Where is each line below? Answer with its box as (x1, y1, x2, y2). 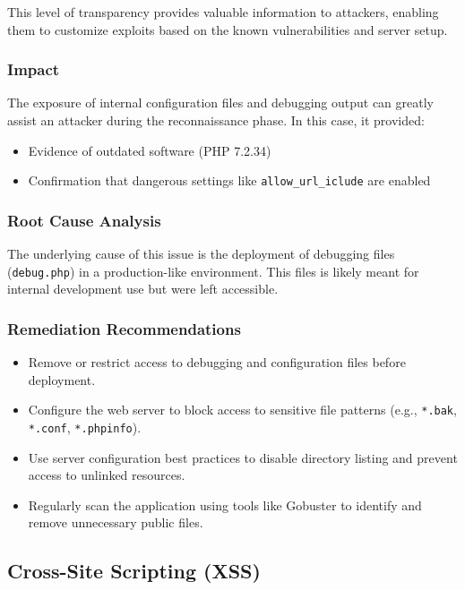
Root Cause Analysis (7, 209, 161, 231)
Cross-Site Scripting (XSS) (7, 557, 261, 585)
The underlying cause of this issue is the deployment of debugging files (7, 244, 395, 263)
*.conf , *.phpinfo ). (28, 417, 142, 436)
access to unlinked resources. (28, 466, 185, 484)
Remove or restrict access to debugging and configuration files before (28, 353, 406, 372)
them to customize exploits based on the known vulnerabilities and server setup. (7, 20, 448, 38)
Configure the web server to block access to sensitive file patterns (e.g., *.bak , (28, 400, 457, 419)
